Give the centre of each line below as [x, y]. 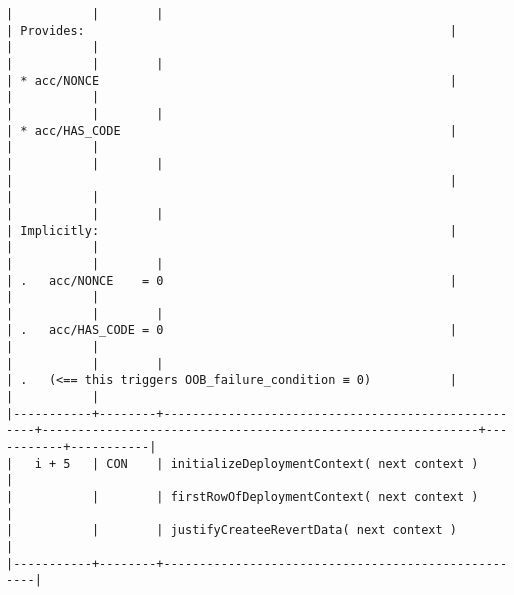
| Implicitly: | [232, 230]
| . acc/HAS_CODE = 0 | [232, 330]
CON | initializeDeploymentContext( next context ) [292, 463]
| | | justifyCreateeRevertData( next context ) [232, 530]
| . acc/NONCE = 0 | [232, 280]
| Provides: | [232, 30]
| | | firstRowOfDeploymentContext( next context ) [242, 497]
